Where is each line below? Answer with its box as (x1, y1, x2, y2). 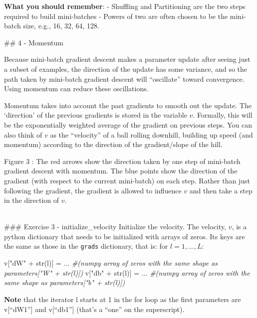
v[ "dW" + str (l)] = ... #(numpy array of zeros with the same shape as (4, 258, 218, 268)
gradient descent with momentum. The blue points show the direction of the (4, 165, 238, 176)
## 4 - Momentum (4, 37, 63, 47)
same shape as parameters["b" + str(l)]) (4, 277, 125, 288)
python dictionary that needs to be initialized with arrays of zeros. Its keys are (4, 231, 245, 241)
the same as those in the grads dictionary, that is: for (4, 241, 168, 251)
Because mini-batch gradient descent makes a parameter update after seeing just (4, 54, 251, 64)
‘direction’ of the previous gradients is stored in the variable (4, 110, 187, 120)
